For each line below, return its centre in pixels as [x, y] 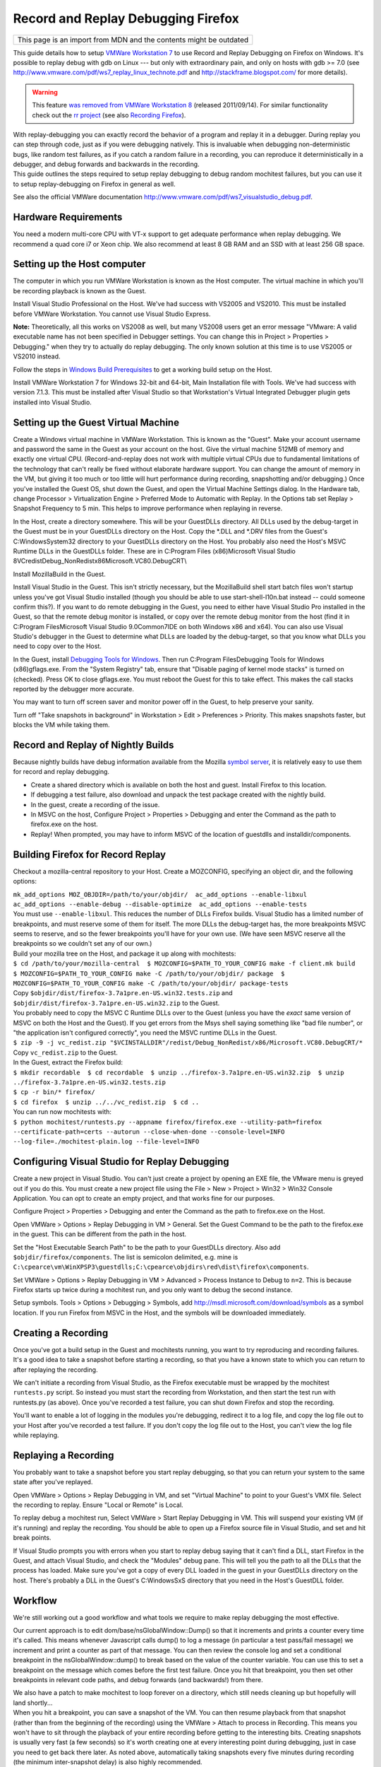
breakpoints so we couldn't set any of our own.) [83, 944]
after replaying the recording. [55, 1369]
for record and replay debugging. [61, 772]
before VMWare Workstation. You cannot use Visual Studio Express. [112, 314]
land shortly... [33, 1703]
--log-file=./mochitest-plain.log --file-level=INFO [106, 1142]
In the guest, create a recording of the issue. [95, 804]
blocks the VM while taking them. [61, 725]
